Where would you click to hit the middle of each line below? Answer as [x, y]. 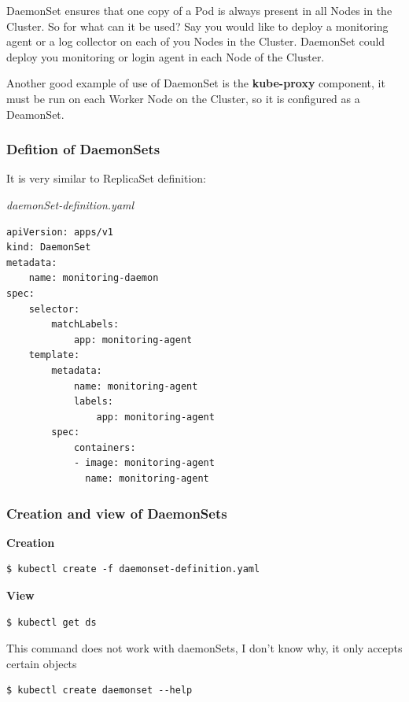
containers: [105, 447]
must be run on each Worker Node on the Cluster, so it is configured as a [183, 98]
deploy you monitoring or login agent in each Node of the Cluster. [166, 56]
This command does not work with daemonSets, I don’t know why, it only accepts [204, 648]
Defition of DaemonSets [83, 149]
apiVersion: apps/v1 [60, 232]
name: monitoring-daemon [94, 278]
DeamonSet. [35, 114]
